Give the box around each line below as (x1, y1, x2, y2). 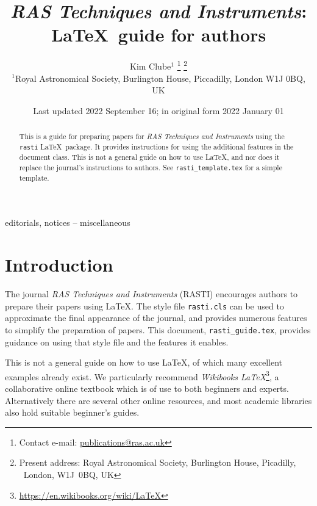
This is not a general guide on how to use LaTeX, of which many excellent (5, 356, 283, 369)
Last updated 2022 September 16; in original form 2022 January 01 (33, 104, 284, 117)
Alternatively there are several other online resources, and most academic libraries (5, 394, 312, 407)
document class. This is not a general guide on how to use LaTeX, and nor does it (19, 151, 280, 162)
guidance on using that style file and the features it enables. (5, 335, 229, 348)
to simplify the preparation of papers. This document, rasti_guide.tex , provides (5, 323, 311, 336)
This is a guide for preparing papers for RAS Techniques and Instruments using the (19, 131, 285, 142)
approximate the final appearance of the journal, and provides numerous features (5, 311, 307, 324)
